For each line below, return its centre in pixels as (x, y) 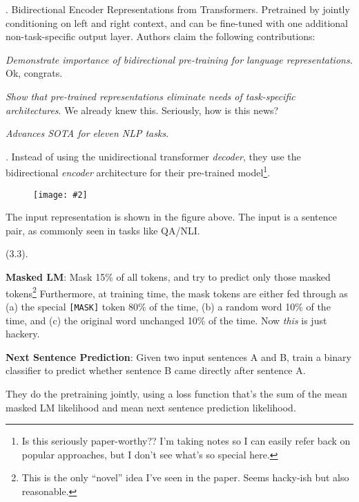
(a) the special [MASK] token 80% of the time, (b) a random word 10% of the (168, 306)
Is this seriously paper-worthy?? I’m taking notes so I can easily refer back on (186, 441)
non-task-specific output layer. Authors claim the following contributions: (161, 36)
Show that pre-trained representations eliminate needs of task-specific (151, 96)
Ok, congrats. (34, 73)
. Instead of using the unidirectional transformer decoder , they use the (153, 156)
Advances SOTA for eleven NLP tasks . (87, 133)
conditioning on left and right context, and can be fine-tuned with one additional (177, 22)
